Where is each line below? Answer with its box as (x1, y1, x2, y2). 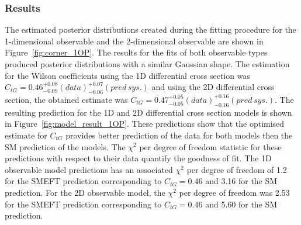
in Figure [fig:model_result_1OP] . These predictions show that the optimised (5, 117, 285, 130)
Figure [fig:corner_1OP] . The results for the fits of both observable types (5, 46, 268, 58)
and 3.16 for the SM (205, 175, 278, 187)
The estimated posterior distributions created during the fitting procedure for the (5, 23, 296, 36)
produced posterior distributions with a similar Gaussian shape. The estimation (5, 58, 290, 70)
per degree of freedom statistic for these (139, 140, 282, 153)
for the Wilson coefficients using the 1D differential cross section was (5, 69, 251, 81)
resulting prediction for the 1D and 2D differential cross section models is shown (5, 106, 292, 118)
